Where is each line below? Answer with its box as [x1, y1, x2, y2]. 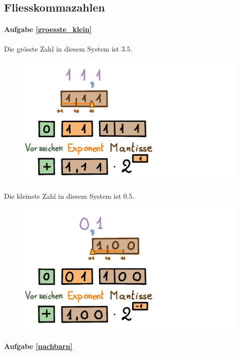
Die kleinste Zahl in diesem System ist [4, 190, 121, 201]
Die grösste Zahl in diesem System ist [4, 43, 119, 54]
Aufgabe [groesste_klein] [4, 24, 92, 35]
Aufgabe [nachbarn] [4, 340, 72, 351]
